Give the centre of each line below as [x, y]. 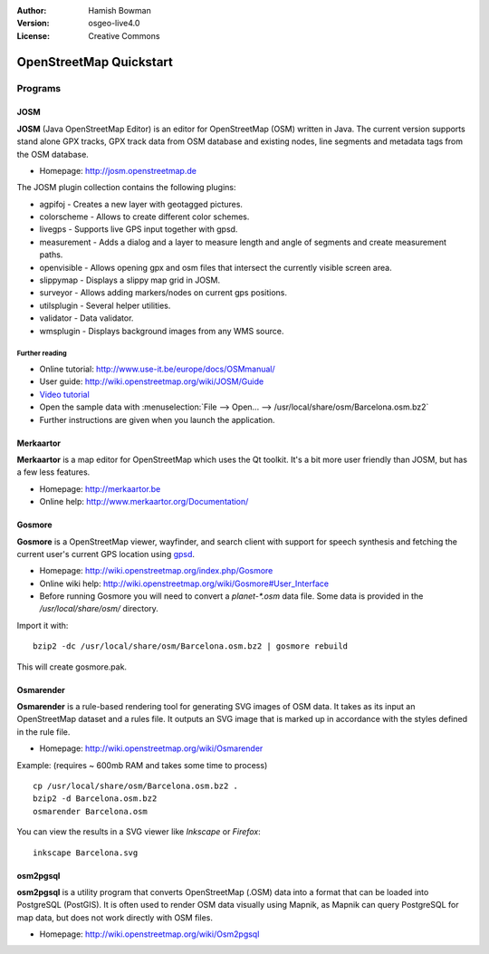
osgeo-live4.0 [114, 24]
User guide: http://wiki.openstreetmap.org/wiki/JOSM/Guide [152, 381]
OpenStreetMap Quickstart [95, 62]
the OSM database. [53, 154]
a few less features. [53, 472]
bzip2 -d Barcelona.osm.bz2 [95, 799]
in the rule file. [43, 732]
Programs [39, 88]
